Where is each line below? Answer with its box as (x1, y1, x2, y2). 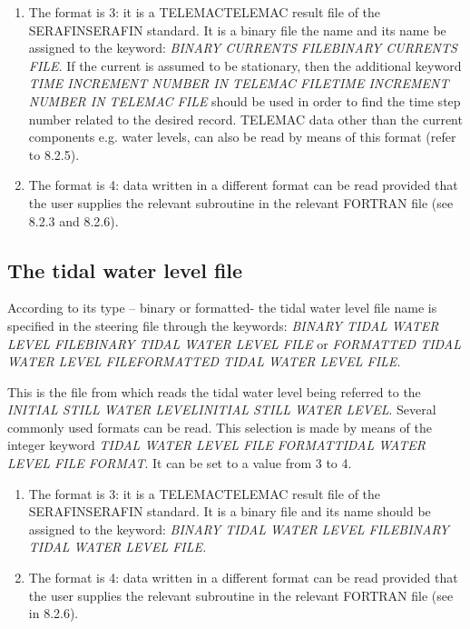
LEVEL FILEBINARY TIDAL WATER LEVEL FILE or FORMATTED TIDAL (7, 334, 461, 353)
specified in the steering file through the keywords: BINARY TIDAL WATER (7, 315, 439, 334)
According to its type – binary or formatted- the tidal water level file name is (7, 298, 437, 317)
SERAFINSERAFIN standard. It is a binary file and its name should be (28, 502, 431, 521)
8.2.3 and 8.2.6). (28, 211, 119, 230)
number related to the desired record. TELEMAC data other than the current (28, 109, 463, 128)
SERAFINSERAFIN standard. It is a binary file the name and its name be (28, 20, 446, 39)
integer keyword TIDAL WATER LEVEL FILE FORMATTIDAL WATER (7, 435, 426, 454)
